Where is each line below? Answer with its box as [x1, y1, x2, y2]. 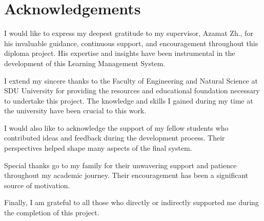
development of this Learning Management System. [4, 57, 166, 68]
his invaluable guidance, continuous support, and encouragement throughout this [4, 37, 258, 48]
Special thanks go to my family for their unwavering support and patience [4, 159, 237, 170]
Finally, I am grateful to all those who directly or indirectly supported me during [4, 197, 259, 208]
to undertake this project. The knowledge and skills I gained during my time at [4, 95, 253, 106]
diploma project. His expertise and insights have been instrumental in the [4, 48, 235, 58]
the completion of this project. [4, 207, 99, 218]
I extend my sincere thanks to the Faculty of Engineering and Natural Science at [4, 75, 258, 86]
